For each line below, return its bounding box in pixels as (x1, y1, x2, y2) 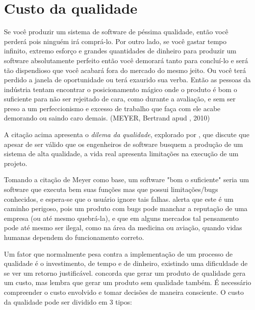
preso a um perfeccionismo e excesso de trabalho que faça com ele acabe (4, 103, 221, 113)
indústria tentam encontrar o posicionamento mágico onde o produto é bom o (4, 84, 237, 94)
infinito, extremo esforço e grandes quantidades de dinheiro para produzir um (4, 46, 236, 56)
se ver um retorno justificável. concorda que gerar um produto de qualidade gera (4, 267, 246, 278)
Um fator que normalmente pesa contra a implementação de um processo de (4, 248, 233, 259)
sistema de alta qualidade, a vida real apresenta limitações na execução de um (4, 148, 239, 159)
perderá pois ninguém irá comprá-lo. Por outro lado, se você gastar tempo (4, 36, 227, 46)
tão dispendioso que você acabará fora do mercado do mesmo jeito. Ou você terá (4, 65, 246, 75)
